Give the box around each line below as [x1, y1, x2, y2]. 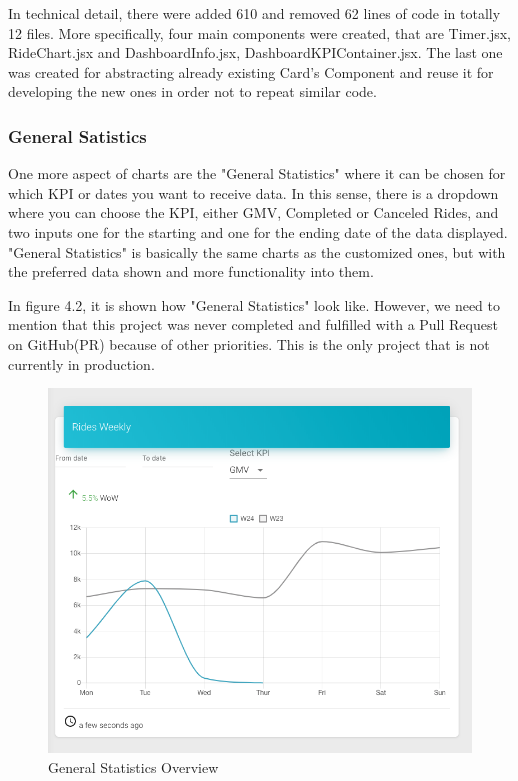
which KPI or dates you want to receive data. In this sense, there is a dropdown [8, 182, 499, 203]
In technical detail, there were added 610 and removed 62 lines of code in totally [8, 3, 501, 23]
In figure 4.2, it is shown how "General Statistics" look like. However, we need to [8, 294, 500, 315]
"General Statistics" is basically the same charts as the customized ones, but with [8, 241, 506, 262]
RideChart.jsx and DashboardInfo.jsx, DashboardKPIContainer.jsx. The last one [8, 42, 503, 63]
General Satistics [8, 123, 147, 148]
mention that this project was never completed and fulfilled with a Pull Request [8, 314, 498, 335]
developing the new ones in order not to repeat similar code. [8, 81, 377, 102]
